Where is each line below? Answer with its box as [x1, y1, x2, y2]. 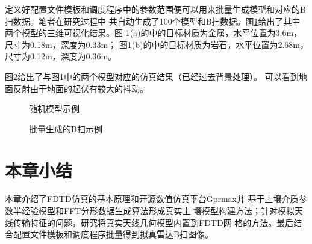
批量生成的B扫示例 [29, 122, 102, 135]
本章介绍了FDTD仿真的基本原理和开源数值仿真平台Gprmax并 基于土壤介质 [5, 192, 299, 205]
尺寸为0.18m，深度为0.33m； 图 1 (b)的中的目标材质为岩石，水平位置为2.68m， [5, 38, 309, 50]
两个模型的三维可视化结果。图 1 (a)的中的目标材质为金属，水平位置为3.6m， [5, 26, 302, 39]
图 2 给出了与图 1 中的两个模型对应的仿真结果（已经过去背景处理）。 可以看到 [5, 70, 299, 82]
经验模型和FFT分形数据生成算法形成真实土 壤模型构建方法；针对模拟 [21, 204, 295, 217]
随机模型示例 [29, 102, 80, 115]
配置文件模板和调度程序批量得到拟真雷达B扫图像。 [13, 228, 213, 240]
